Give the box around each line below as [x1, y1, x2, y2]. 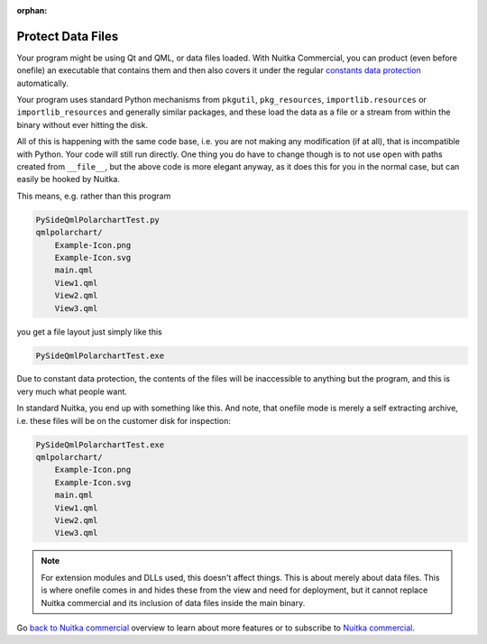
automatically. [16, 78, 69, 88]
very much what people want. [16, 386, 128, 397]
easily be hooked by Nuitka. [16, 174, 121, 185]
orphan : [16, 5, 48, 15]
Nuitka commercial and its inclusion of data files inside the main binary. [41, 597, 306, 608]
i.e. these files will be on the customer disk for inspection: [16, 415, 232, 426]
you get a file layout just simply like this [16, 326, 162, 337]
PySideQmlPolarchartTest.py [35, 215, 160, 225]
